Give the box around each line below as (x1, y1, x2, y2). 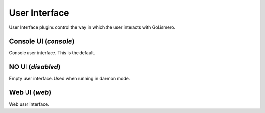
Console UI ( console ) (9, 37, 75, 45)
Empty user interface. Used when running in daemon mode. (9, 76, 130, 82)
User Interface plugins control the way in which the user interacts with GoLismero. (9, 24, 176, 30)
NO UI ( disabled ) (9, 63, 61, 71)
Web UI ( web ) (9, 89, 52, 97)
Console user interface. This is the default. (9, 50, 95, 56)
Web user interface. (9, 101, 49, 107)
